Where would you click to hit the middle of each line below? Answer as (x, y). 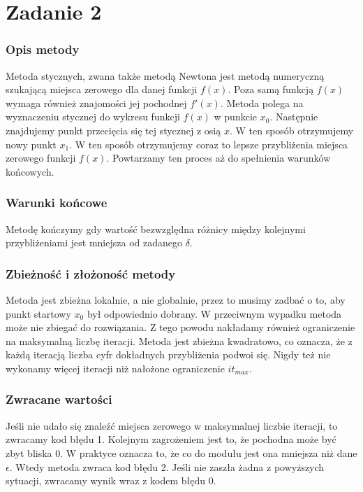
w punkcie (235, 117)
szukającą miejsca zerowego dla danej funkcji (102, 89)
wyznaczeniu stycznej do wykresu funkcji (93, 117)
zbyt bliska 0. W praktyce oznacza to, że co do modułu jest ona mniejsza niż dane (181, 452)
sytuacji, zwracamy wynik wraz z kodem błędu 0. (111, 480)
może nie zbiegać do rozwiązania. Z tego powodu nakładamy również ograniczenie (180, 327)
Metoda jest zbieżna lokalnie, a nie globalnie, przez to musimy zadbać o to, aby (176, 299)
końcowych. (30, 171)
